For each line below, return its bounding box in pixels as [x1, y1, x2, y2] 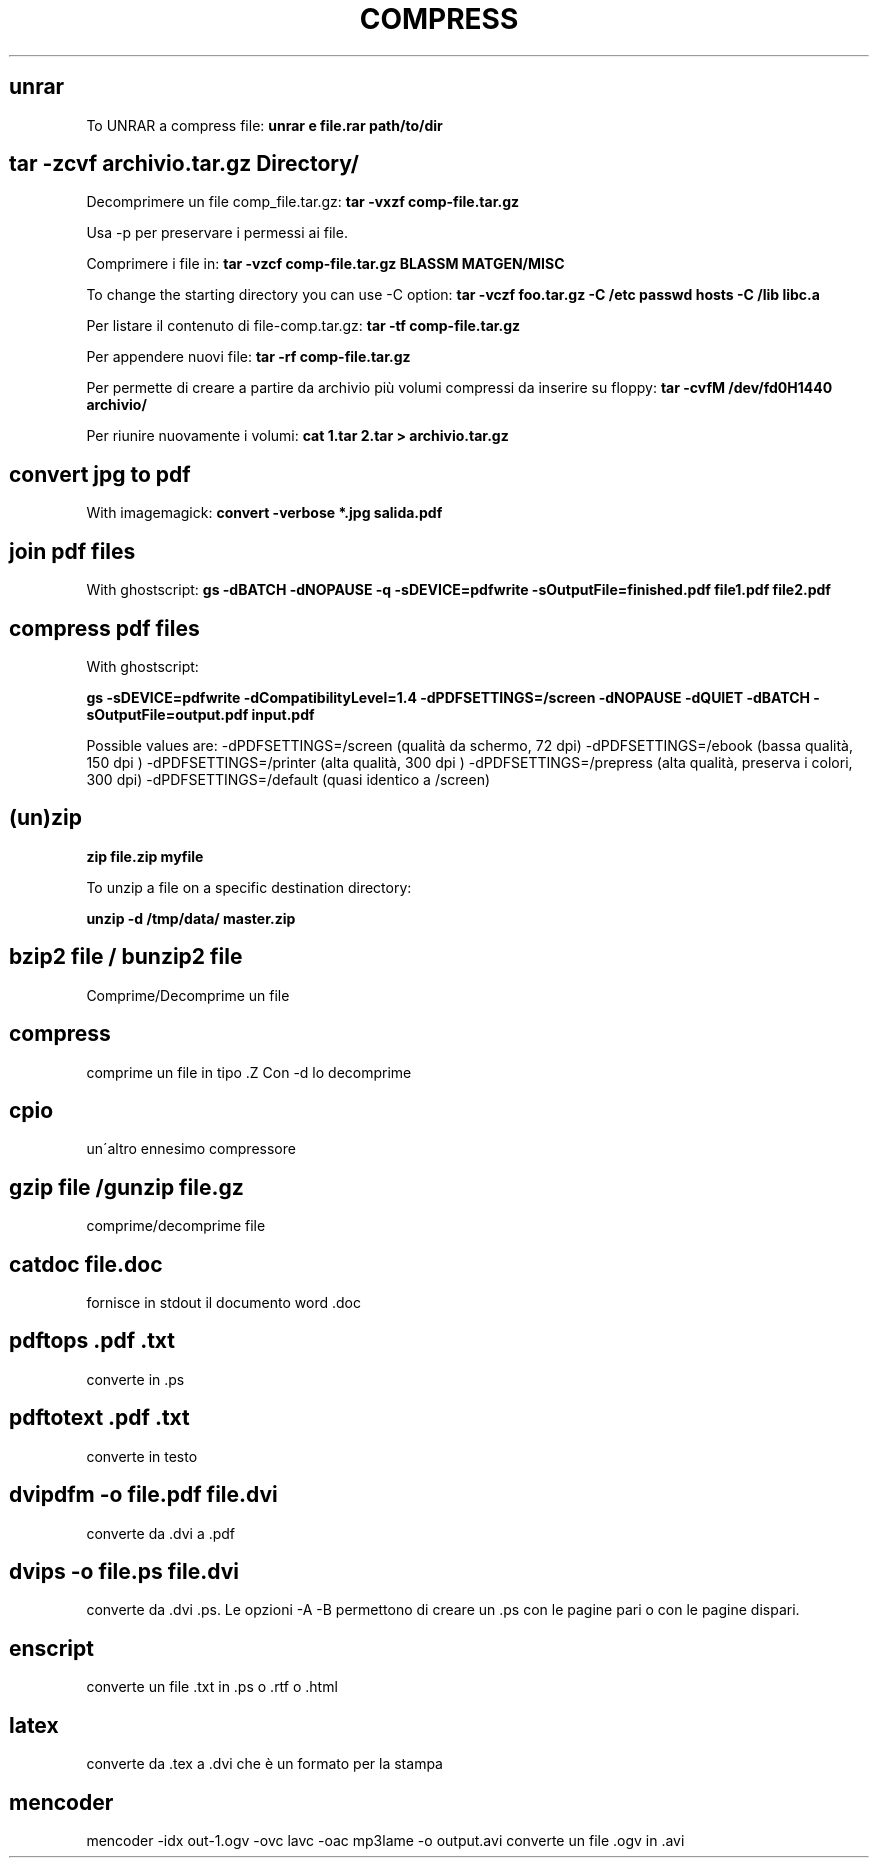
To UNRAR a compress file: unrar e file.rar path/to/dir [86, 116, 443, 134]
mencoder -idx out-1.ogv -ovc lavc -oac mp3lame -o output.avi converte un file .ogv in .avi [86, 1831, 685, 1849]
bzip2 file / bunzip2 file [9, 944, 243, 970]
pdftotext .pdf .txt [9, 1405, 190, 1431]
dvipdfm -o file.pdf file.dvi [9, 1482, 278, 1508]
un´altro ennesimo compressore [86, 1140, 296, 1158]
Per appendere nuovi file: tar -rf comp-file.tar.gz [86, 348, 411, 366]
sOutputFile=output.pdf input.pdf [86, 705, 315, 723]
